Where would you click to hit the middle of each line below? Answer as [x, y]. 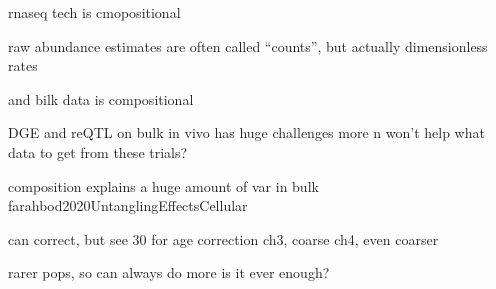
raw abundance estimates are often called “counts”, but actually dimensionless [248, 45]
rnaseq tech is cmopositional [94, 12]
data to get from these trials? [98, 151]
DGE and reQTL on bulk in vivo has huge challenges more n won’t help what [246, 132]
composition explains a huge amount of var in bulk [163, 185]
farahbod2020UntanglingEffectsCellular [128, 205]
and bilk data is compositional [101, 98]
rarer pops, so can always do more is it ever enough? [169, 272]
